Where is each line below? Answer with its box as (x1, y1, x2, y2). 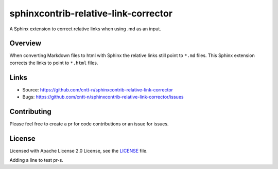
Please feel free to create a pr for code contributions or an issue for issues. (9, 121, 169, 127)
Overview (9, 39, 42, 48)
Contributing (9, 107, 51, 116)
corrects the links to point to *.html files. (9, 60, 98, 66)
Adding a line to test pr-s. (9, 157, 64, 163)
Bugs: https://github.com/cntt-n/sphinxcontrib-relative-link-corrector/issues (22, 94, 184, 100)
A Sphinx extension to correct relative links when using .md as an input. (9, 26, 162, 32)
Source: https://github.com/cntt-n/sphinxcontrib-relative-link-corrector (22, 86, 173, 92)
